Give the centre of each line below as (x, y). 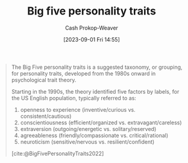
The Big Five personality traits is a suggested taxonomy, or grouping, (97, 67)
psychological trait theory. (44, 80)
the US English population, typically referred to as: (74, 98)
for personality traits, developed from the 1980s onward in (83, 73)
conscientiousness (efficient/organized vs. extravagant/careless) (101, 123)
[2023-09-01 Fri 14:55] (92, 39)
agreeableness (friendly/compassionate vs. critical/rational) (94, 135)
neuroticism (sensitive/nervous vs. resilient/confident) (87, 142)
